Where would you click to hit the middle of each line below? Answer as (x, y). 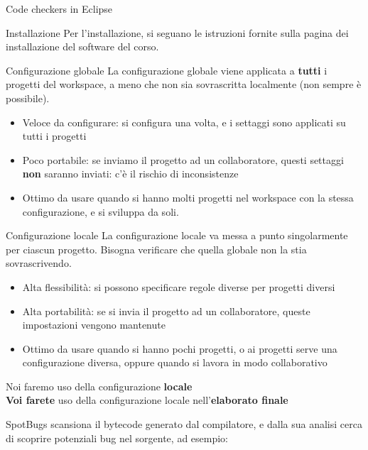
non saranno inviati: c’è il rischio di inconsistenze (130, 174)
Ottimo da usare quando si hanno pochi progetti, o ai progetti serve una (180, 348)
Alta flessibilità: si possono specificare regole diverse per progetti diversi (179, 286)
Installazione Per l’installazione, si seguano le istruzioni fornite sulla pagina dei (177, 32)
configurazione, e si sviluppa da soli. (101, 211)
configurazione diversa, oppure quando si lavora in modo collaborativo (175, 362)
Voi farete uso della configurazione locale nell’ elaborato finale (147, 400)
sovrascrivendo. (39, 263)
